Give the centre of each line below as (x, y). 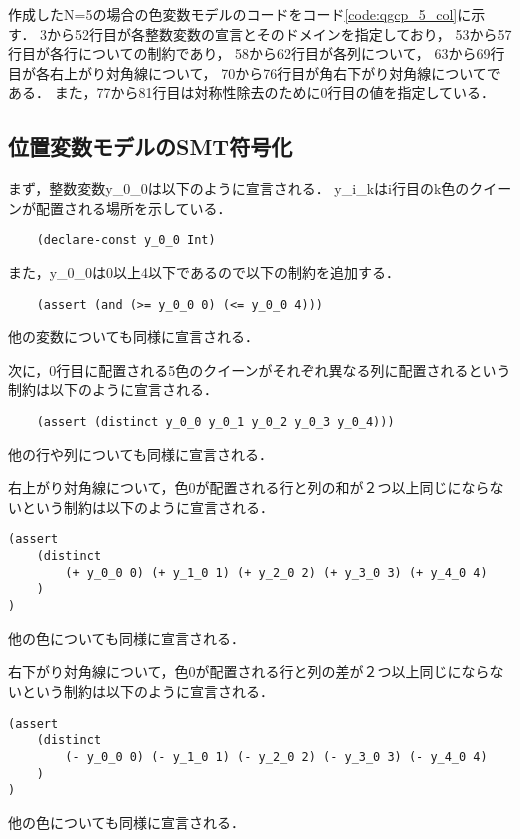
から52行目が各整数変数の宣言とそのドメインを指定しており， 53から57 (279, 33)
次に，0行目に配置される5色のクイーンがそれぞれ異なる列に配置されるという (259, 369)
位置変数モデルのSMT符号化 (150, 146)
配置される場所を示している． (133, 207)
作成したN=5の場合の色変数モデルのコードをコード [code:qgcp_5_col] (233, 14)
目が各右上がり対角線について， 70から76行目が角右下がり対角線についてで (254, 72)
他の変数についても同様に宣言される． (133, 336)
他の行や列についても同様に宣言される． (140, 453)
